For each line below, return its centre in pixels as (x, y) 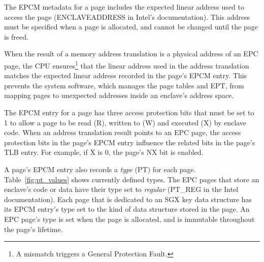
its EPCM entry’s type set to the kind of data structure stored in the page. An (127, 209)
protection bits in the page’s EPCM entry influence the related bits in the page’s (130, 142)
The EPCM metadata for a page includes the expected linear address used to (124, 7)
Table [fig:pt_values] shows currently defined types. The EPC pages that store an (132, 179)
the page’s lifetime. (34, 229)
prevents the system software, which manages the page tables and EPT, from (124, 85)
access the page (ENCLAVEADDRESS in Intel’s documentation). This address (127, 17)
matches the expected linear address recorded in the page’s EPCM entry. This (126, 75)
